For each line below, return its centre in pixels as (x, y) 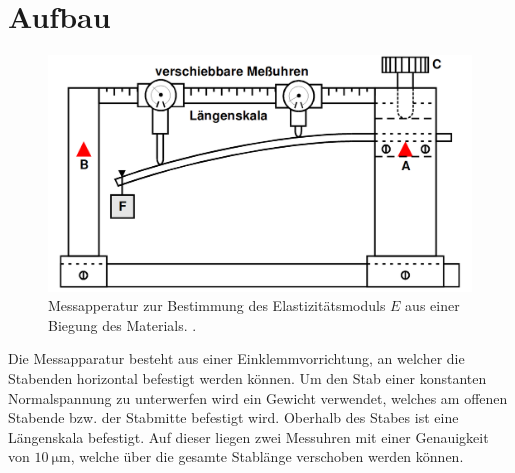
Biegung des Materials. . (122, 324)
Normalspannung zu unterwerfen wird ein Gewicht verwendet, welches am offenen (258, 397)
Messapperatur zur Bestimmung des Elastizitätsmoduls (217, 305)
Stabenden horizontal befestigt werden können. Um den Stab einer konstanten (247, 377)
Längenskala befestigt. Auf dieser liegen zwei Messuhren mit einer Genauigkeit (248, 436)
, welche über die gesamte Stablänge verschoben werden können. (267, 456)
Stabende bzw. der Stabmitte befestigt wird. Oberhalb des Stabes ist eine (233, 417)
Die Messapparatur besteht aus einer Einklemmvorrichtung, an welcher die (236, 358)
